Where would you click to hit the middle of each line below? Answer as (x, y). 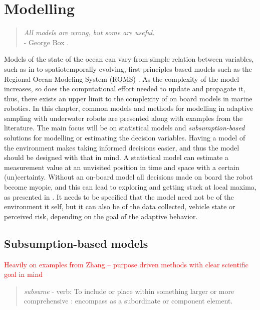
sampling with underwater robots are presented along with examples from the (123, 118)
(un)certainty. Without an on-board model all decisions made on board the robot (128, 177)
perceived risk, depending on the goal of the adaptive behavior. (101, 216)
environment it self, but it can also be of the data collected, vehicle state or (120, 206)
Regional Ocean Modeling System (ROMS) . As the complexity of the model (122, 79)
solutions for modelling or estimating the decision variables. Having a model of (125, 138)
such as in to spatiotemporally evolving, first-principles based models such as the (128, 68)
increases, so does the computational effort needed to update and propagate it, (125, 89)
